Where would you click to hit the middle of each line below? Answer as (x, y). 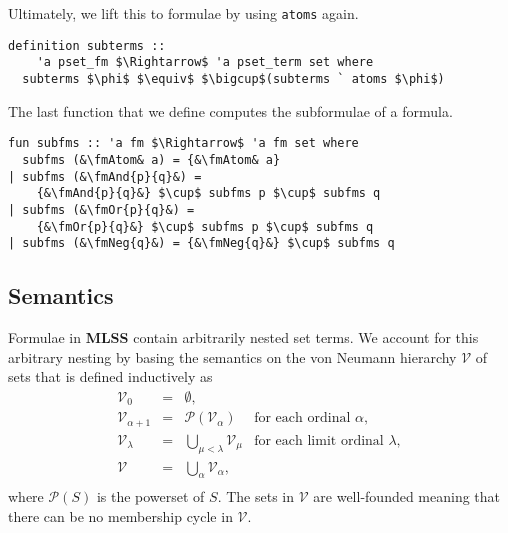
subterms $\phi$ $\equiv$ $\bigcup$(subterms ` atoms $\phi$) (233, 78)
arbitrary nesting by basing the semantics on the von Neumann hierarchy (232, 356)
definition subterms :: (87, 45)
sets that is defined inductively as (110, 376)
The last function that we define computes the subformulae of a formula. (230, 110)
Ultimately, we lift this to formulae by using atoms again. (183, 13)
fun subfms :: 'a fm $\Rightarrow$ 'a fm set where (183, 143)
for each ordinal (302, 418)
